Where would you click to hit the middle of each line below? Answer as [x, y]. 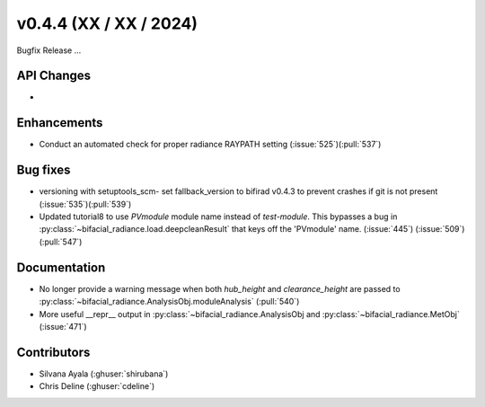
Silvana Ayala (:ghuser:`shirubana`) [104, 374]
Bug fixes [44, 170]
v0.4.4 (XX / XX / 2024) [107, 23]
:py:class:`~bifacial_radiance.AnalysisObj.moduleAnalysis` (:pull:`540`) [169, 302]
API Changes [54, 76]
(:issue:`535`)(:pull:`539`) [85, 204]
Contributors [53, 352]
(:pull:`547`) [61, 242]
